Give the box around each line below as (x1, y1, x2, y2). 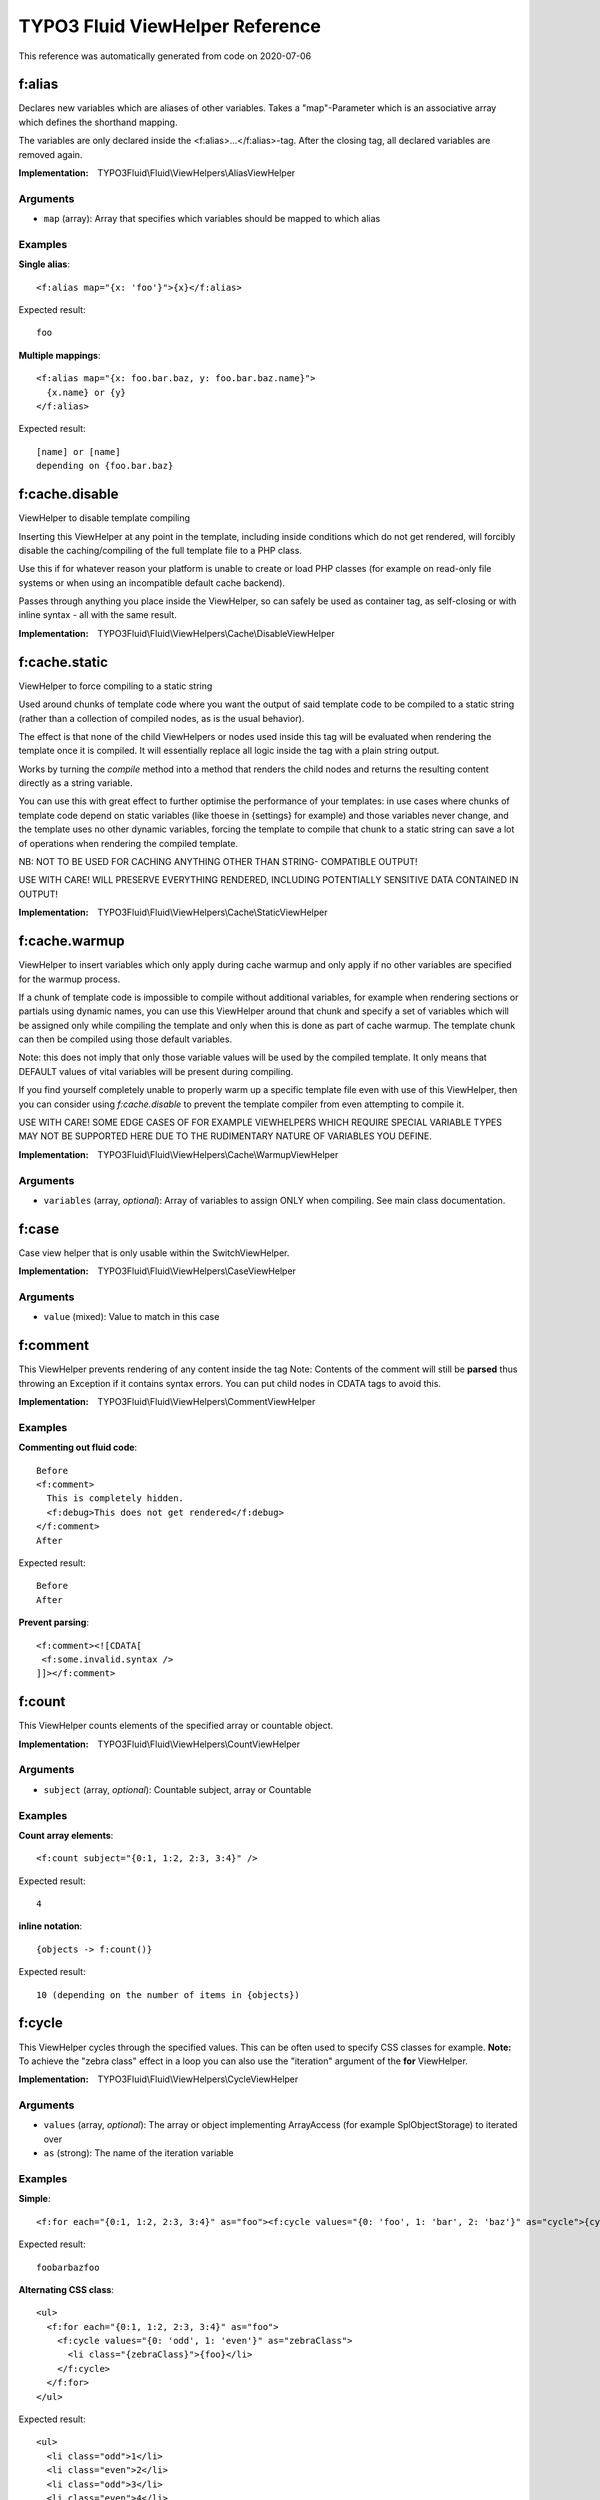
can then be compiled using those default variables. (18, 1033, 233, 1045)
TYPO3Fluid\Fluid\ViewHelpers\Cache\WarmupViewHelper (97, 1148, 339, 1160)
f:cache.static (18, 653, 109, 670)
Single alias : (18, 258, 70, 270)
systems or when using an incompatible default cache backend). (18, 576, 285, 589)
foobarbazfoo (36, 2261, 100, 2273)
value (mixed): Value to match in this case (43, 1311, 220, 1323)
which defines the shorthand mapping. (18, 116, 178, 128)
